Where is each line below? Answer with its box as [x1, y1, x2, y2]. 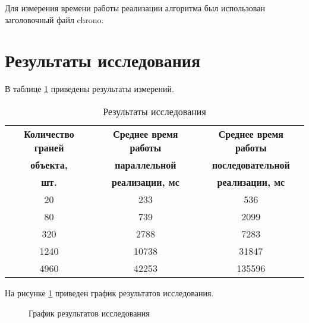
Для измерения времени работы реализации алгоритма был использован [5, 2, 265, 14]
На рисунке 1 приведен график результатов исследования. [5, 286, 214, 299]
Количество [24, 126, 74, 141]
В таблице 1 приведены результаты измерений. [5, 83, 174, 95]
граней [34, 140, 64, 154]
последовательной [212, 157, 290, 172]
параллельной [115, 157, 176, 172]
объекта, [30, 157, 68, 172]
